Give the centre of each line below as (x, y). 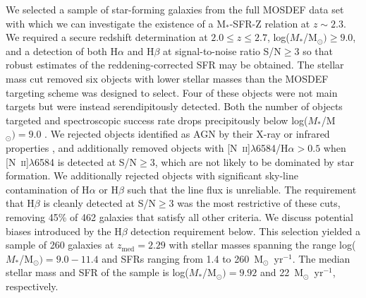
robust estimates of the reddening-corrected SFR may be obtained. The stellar (175, 65)
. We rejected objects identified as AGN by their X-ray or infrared (187, 134)
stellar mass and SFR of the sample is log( (97, 272)
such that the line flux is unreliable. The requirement (242, 189)
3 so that (314, 50)
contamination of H (48, 189)
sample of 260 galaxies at (60, 245)
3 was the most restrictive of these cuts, (255, 203)
